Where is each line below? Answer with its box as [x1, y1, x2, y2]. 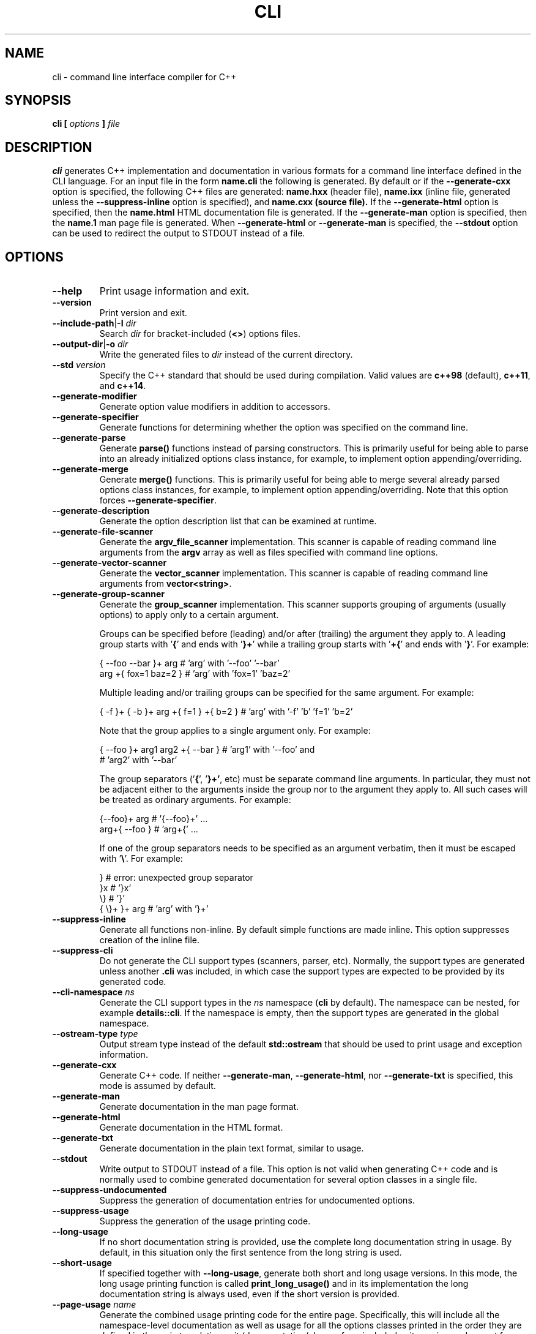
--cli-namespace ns [52, 987, 135, 998]
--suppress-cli [52, 945, 113, 956]
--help [52, 285, 83, 298]
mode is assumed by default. [99, 1080, 216, 1091]
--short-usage [52, 1257, 112, 1268]
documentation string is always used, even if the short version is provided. [99, 1289, 400, 1300]
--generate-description [52, 505, 150, 516]
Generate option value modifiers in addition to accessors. [99, 401, 330, 412]
